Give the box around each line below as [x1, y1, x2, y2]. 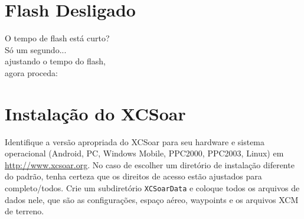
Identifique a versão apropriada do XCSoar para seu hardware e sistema [5, 135, 265, 148]
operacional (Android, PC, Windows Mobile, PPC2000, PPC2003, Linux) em [5, 147, 284, 159]
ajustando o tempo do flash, [5, 55, 106, 67]
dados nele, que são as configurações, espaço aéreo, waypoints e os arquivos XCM [5, 193, 299, 205]
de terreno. [5, 205, 44, 217]
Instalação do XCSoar [5, 101, 186, 125]
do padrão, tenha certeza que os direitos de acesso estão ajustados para [5, 170, 262, 182]
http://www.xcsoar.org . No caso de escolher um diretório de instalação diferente [5, 158, 295, 171]
